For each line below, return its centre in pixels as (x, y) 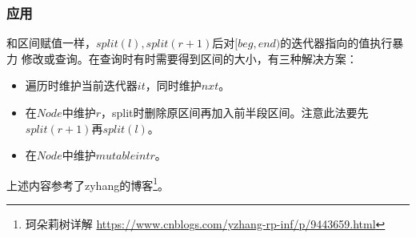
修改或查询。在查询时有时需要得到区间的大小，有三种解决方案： (189, 58)
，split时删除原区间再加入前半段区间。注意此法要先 (234, 112)
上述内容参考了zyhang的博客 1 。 (88, 184)
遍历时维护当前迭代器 (81, 85)
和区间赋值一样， (51, 43)
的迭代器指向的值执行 (336, 43)
